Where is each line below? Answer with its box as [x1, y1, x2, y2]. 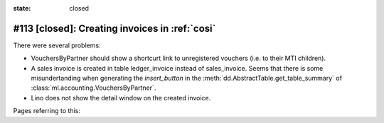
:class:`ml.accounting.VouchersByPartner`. [31, 83, 156, 92]
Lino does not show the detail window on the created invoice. [31, 93, 211, 102]
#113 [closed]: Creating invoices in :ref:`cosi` [13, 22, 216, 35]
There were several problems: [13, 41, 101, 49]
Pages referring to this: [13, 107, 81, 115]
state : [13, 4, 31, 12]
